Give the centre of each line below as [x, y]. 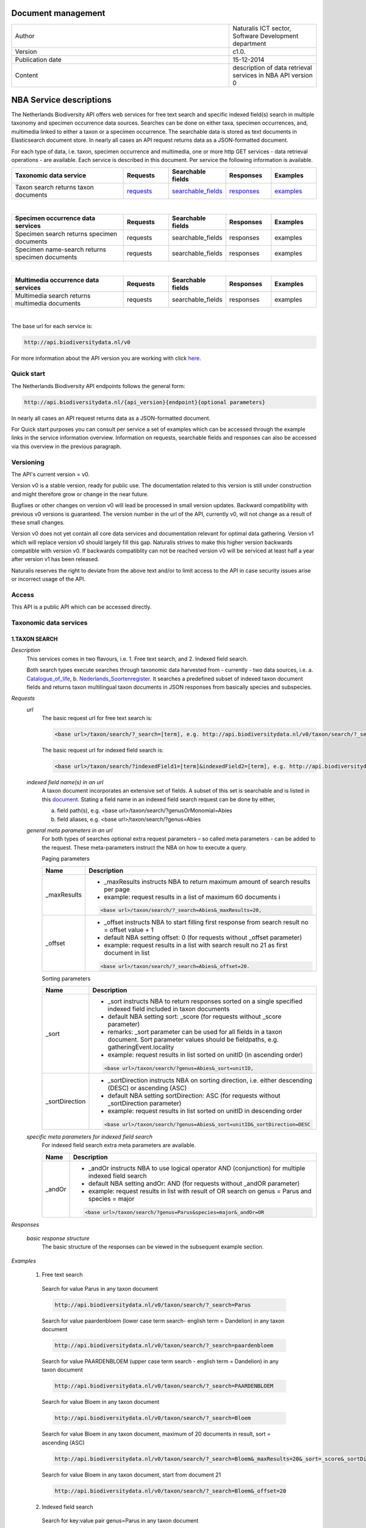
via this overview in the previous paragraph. [66, 446]
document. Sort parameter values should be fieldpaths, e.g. [193, 1040]
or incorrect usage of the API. [48, 579]
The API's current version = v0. [51, 474]
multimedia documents [48, 304]
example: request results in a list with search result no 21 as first [196, 946]
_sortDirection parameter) [145, 1103]
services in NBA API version [273, 75]
